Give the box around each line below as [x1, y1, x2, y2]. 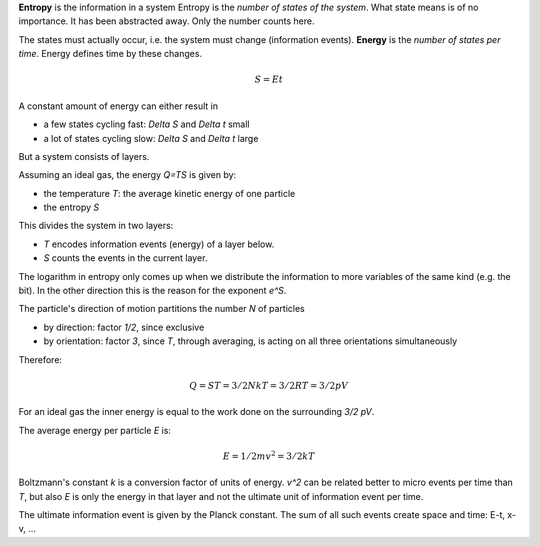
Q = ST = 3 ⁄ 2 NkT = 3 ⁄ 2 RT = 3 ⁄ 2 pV [189, 380, 349, 391]
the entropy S [43, 201, 100, 214]
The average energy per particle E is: [18, 424, 172, 436]
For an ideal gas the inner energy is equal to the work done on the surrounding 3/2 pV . [18, 406, 375, 418]
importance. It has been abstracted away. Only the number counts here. [18, 15, 315, 27]
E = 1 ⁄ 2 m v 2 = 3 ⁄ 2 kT [222, 449, 315, 462]
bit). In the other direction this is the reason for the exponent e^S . [18, 285, 287, 297]
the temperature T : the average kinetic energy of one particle [43, 187, 296, 199]
